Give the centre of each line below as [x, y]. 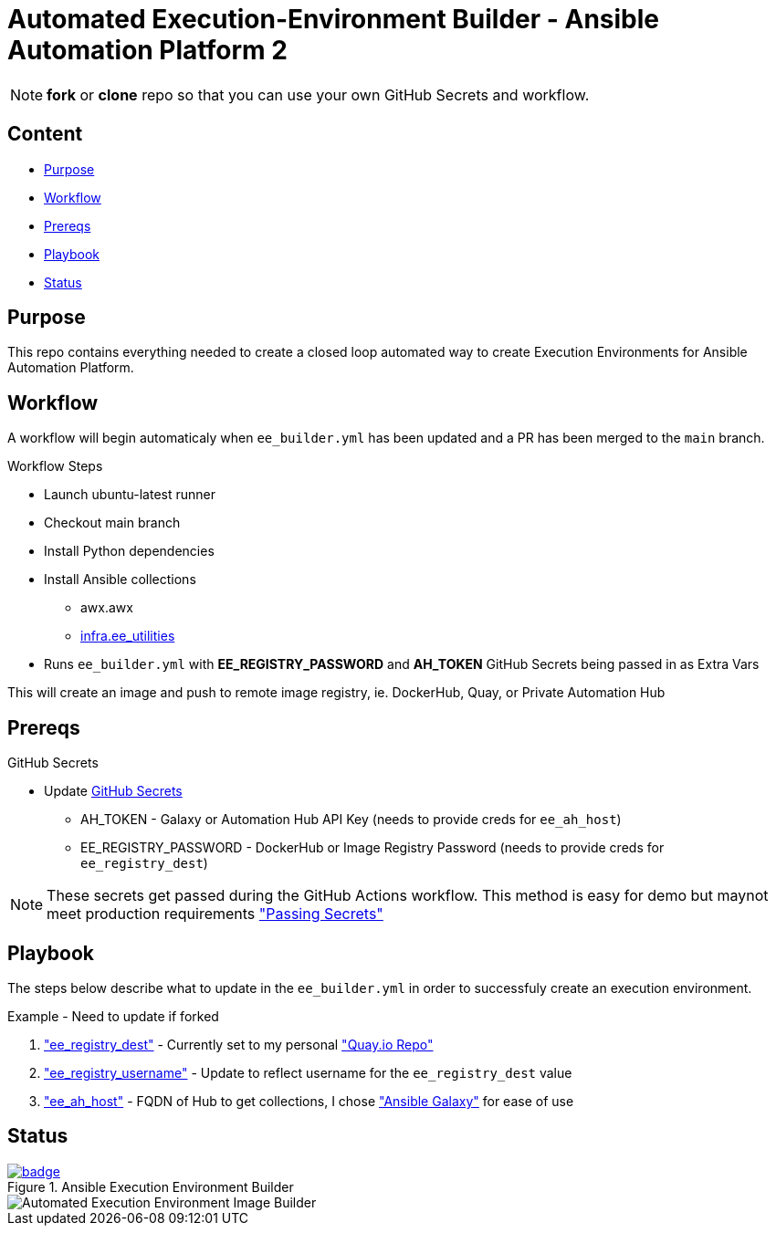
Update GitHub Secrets [113, 791]
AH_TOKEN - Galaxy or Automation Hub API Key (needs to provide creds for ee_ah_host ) [351, 820]
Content [45, 134]
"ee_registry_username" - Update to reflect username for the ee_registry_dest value [308, 1072]
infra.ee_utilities [128, 636]
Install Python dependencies [129, 551]
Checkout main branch [112, 523]
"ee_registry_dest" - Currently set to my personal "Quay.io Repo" [239, 1044]
